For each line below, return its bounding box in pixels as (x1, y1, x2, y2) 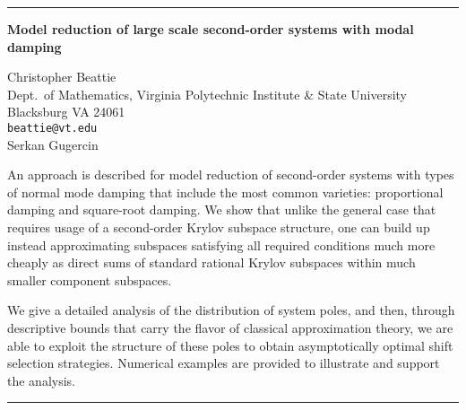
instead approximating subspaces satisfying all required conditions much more (7, 235, 436, 254)
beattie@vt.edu (7, 121, 98, 135)
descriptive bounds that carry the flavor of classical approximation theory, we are (7, 318, 453, 336)
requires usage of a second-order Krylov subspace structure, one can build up (7, 218, 430, 236)
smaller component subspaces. (7, 270, 172, 289)
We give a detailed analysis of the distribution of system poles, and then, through (7, 301, 455, 319)
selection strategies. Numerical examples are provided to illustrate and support (7, 353, 440, 372)
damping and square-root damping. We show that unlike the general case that (7, 200, 436, 219)
